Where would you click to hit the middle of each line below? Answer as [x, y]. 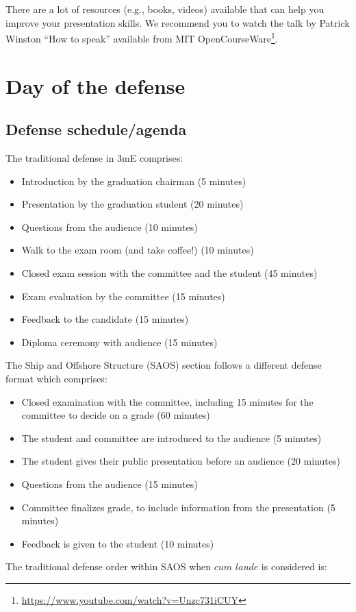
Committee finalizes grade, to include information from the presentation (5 [178, 507]
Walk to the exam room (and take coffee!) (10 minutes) [138, 250]
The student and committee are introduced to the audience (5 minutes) [171, 438]
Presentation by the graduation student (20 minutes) [132, 204]
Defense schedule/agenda [96, 129]
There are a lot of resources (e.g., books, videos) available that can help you [165, 9]
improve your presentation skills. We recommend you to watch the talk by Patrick [178, 22]
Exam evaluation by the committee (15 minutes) [123, 296]
